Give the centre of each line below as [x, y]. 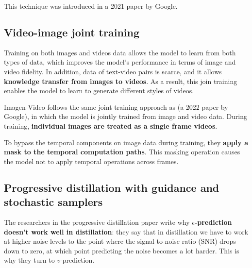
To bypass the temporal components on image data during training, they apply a [126, 142]
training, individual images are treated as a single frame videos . [111, 126]
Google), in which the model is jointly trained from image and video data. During [126, 116]
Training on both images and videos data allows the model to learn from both [120, 52]
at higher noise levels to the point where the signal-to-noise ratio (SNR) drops [120, 241]
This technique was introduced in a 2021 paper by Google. [91, 6]
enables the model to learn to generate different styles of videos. [99, 91]
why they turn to [29, 260]
